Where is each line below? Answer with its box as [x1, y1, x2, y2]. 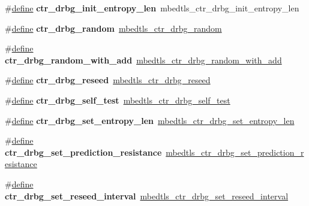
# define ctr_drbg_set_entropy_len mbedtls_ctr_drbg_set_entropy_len [5, 114, 295, 126]
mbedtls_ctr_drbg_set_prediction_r [166, 146, 304, 158]
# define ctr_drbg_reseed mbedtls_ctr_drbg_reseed [5, 74, 211, 86]
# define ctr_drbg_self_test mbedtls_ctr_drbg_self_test [5, 93, 230, 106]
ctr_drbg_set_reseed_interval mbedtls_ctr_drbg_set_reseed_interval [5, 189, 289, 202]
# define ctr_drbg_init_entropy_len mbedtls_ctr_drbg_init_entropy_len [5, 2, 299, 14]
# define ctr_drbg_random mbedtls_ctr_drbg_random [5, 22, 222, 34]
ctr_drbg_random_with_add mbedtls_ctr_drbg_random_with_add [5, 53, 282, 66]
